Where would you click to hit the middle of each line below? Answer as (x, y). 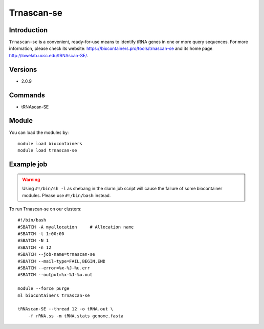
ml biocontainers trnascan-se (54, 295)
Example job (28, 164)
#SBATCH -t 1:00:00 (41, 234)
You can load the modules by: (39, 132)
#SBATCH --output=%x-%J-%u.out (55, 275)
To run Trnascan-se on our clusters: (45, 209)
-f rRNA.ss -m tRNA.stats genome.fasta (76, 316)
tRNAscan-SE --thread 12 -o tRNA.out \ (66, 309)
